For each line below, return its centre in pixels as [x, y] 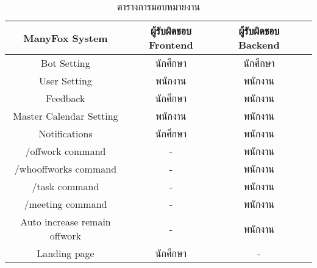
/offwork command [66, 151]
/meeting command [66, 204]
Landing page [66, 253]
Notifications [66, 133]
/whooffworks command [66, 169]
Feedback [66, 98]
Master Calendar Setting [66, 116]
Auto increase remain [66, 222]
